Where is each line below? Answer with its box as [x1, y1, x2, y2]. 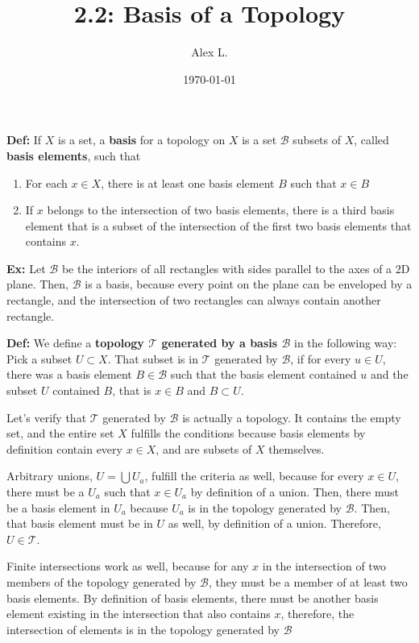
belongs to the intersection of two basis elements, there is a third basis [47, 201, 395, 218]
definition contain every [6, 440, 122, 457]
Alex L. [191, 44, 228, 60]
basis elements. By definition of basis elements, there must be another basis [6, 589, 379, 606]
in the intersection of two [262, 558, 387, 575]
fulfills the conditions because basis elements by [131, 425, 366, 442]
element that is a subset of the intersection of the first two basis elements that [25, 217, 412, 234]
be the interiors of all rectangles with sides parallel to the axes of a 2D [61, 259, 410, 276]
